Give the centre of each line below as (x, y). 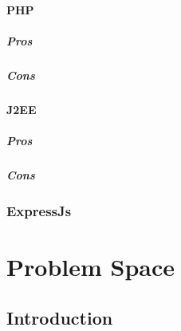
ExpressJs (39, 210)
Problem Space (91, 266)
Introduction (60, 317)
